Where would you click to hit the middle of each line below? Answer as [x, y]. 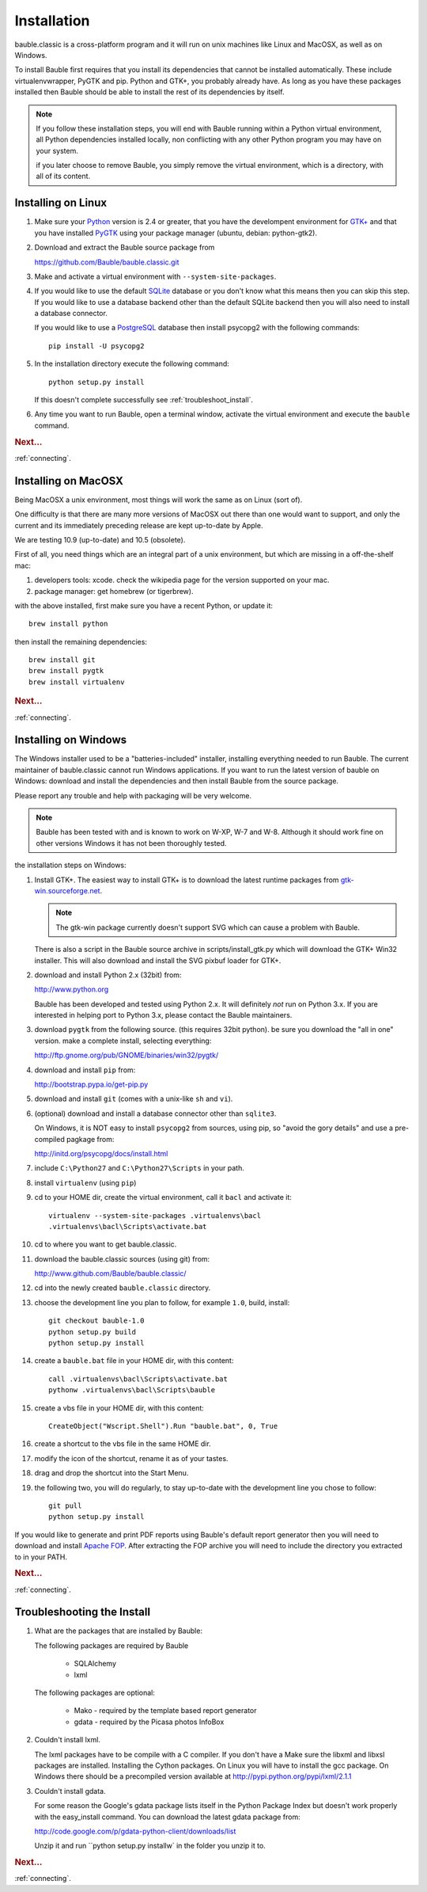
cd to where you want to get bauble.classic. [106, 1244]
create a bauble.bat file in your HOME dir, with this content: [134, 1361]
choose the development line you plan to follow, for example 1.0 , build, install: [162, 1302]
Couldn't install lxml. [67, 1740]
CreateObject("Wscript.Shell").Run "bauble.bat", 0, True [163, 1426]
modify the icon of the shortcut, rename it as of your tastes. [131, 1458]
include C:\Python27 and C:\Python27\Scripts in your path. [139, 1168]
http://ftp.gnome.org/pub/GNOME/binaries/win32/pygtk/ [127, 1055]
